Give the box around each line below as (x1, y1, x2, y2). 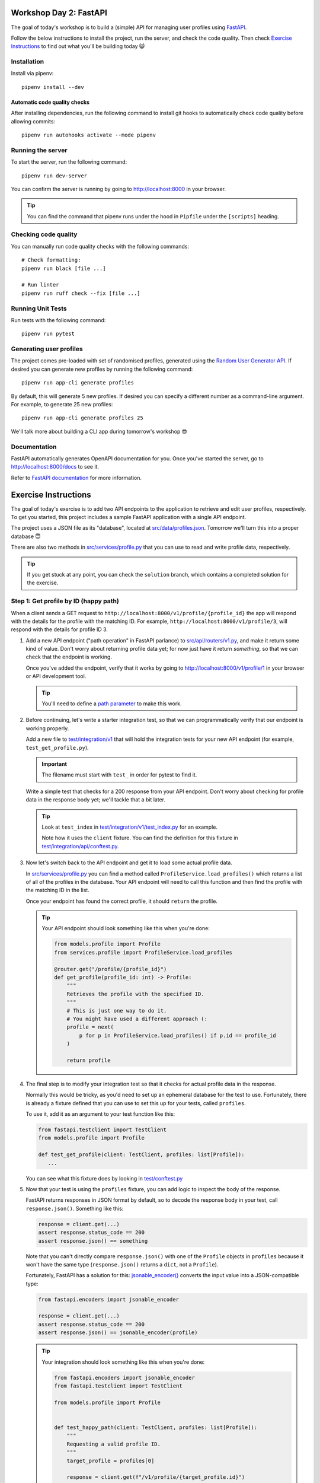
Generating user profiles (11, 345, 83, 353)
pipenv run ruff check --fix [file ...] (21, 289, 140, 297)
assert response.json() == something (38, 1237, 148, 1244)
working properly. (25, 724, 69, 732)
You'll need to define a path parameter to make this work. (41, 700, 182, 707)
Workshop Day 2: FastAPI (11, 8, 108, 18)
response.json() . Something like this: (25, 1205, 124, 1212)
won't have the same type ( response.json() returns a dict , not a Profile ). (25, 1261, 219, 1268)
